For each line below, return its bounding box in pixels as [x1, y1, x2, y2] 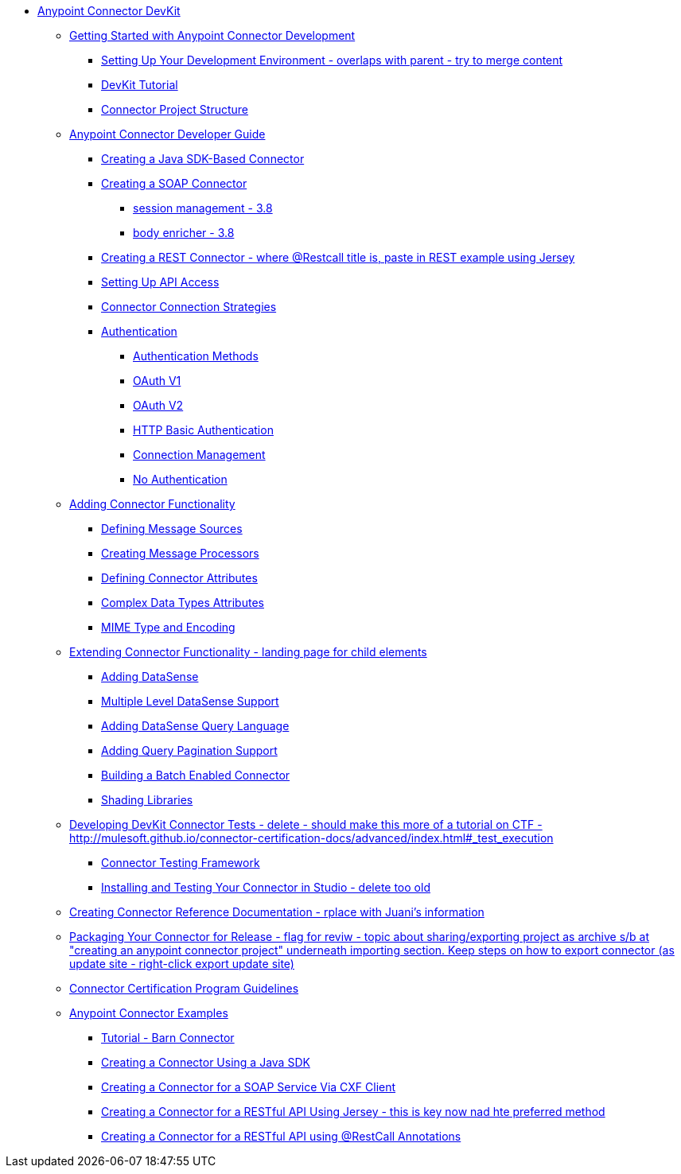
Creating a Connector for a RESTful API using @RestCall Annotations [101, 1129, 461, 1143]
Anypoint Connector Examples [69, 1006, 228, 1020]
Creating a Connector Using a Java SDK [101, 1055, 310, 1069]
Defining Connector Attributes [101, 571, 258, 585]
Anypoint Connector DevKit [37, 4, 181, 17]
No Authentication [133, 472, 228, 486]
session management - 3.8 [133, 201, 273, 215]
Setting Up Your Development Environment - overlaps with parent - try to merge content [101, 53, 563, 67]
